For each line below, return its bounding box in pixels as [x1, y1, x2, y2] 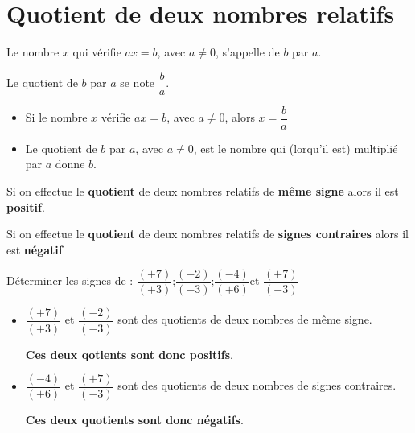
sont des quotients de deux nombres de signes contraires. [117, 377, 397, 394]
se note [120, 74, 155, 91]
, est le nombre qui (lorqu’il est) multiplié [193, 139, 398, 156]
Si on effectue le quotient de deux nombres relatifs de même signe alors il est [6, 183, 399, 200]
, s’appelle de [215, 43, 280, 60]
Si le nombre [25, 109, 88, 126]
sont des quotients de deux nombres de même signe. [117, 311, 372, 328]
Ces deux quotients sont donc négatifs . [25, 411, 244, 428]
